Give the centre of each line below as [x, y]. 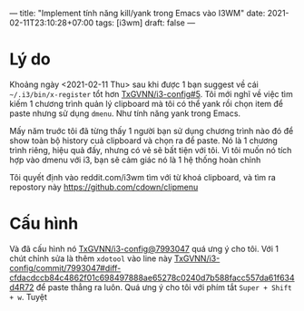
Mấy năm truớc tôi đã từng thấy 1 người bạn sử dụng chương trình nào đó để [152, 131]
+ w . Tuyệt [29, 296]
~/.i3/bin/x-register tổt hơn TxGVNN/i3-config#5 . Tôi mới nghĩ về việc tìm [151, 93]
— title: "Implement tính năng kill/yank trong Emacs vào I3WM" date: [137, 13]
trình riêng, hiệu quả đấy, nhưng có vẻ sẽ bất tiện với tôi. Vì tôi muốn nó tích [151, 150]
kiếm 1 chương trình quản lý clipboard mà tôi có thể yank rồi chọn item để [147, 103]
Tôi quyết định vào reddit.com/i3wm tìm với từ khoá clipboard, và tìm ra [143, 177]
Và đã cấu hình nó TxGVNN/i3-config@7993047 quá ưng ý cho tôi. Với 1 [144, 248]
